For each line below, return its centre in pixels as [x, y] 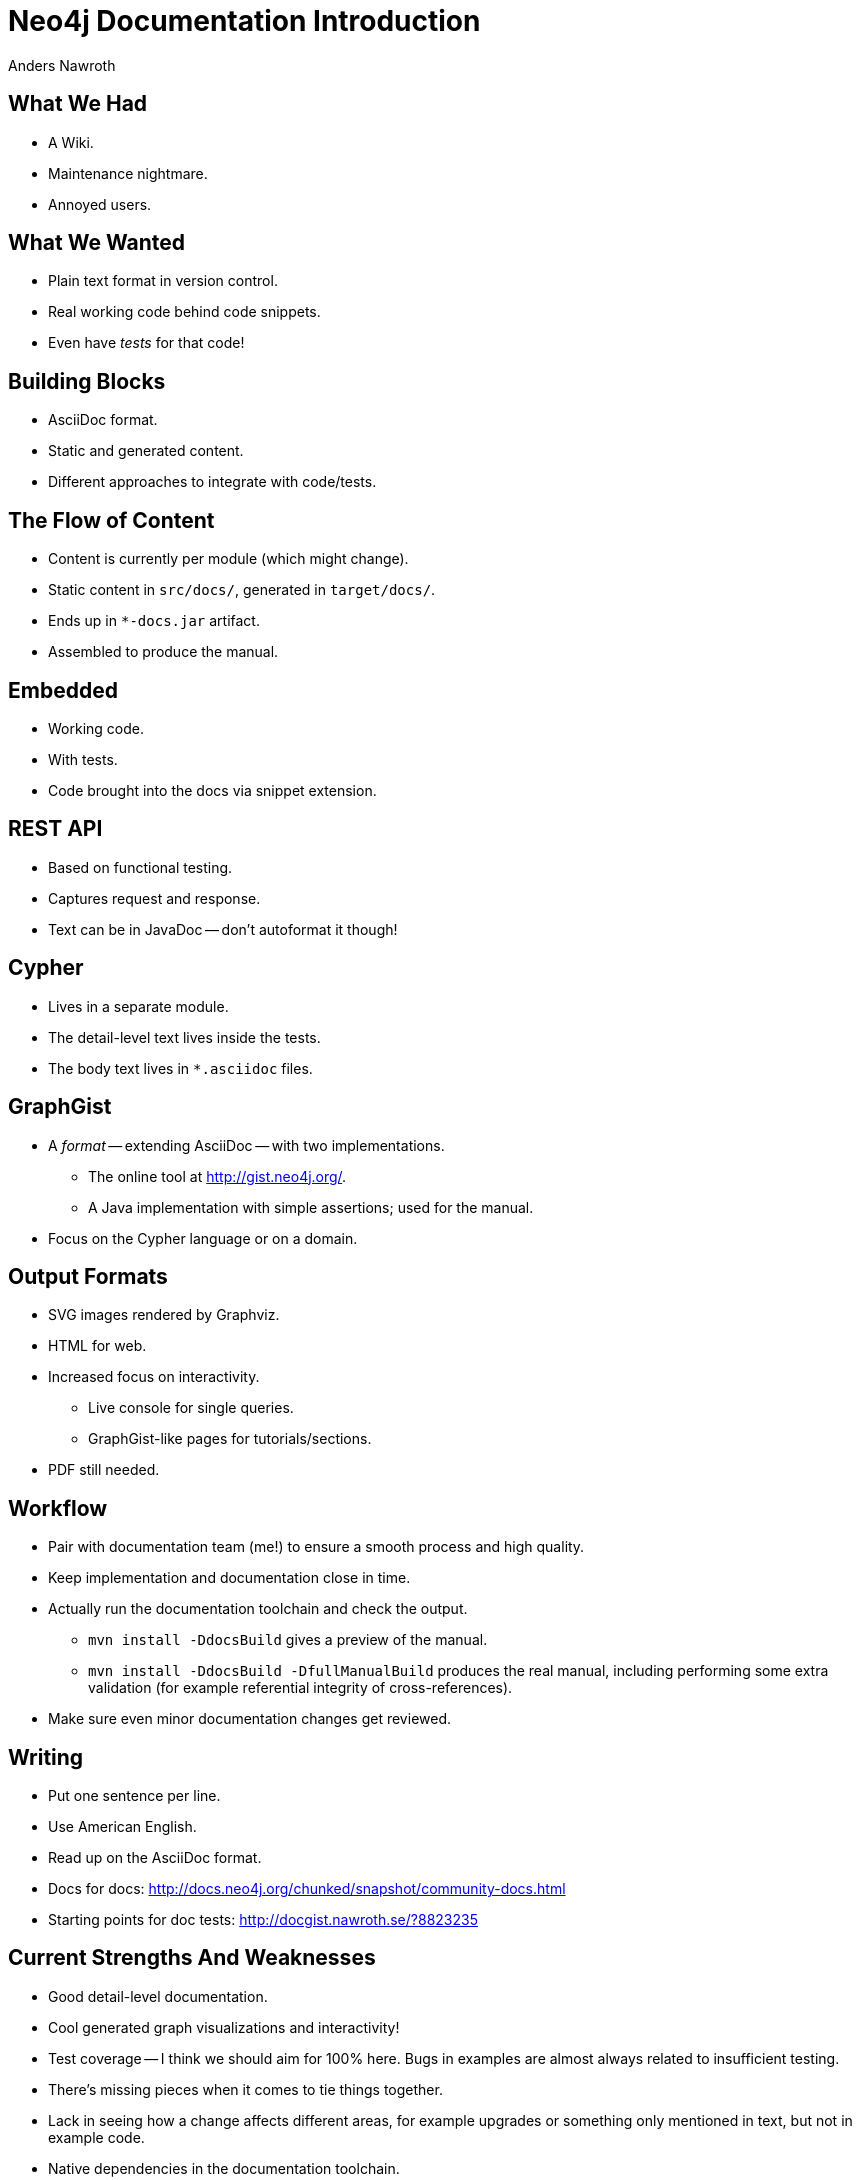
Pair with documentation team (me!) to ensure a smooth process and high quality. [316, 1547]
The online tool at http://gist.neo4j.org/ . [217, 1176]
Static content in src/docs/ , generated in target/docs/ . [242, 590]
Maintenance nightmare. [128, 173]
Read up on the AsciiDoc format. [155, 1858]
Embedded [63, 690]
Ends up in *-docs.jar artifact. [154, 621]
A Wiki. [71, 142]
